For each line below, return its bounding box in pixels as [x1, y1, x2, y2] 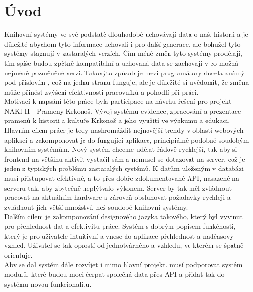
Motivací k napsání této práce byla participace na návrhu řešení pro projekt [4, 96, 232, 106]
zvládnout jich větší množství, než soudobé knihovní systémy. [4, 201, 188, 212]
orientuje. [4, 249, 33, 260]
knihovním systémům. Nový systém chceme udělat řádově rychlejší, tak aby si [4, 144, 237, 154]
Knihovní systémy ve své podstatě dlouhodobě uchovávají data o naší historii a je [4, 29, 248, 39]
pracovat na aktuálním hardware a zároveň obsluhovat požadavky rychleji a [4, 192, 231, 202]
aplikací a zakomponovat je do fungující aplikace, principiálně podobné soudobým [4, 134, 249, 145]
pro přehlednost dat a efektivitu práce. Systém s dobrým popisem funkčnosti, [4, 221, 236, 231]
